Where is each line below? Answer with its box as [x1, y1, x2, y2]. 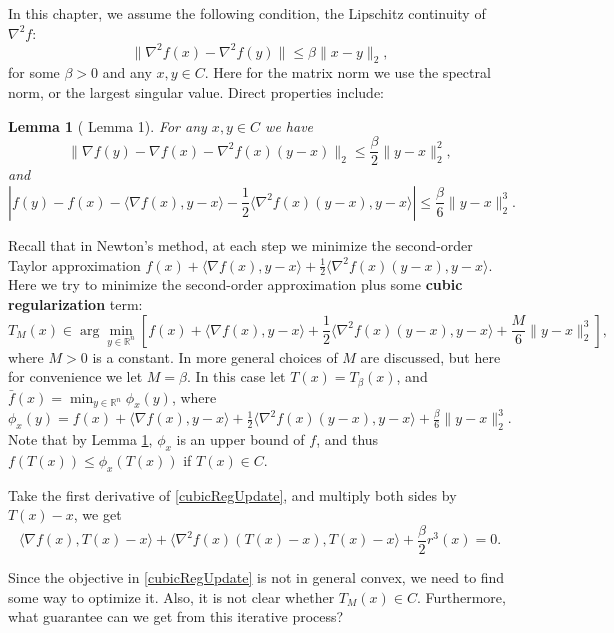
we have [265, 115, 314, 136]
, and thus [316, 429, 379, 450]
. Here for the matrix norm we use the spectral [204, 62, 491, 83]
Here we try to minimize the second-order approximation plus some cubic [8, 274, 463, 295]
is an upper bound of [176, 429, 305, 450]
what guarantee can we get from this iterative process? [8, 606, 344, 627]
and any [102, 62, 152, 83]
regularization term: [8, 293, 143, 314]
